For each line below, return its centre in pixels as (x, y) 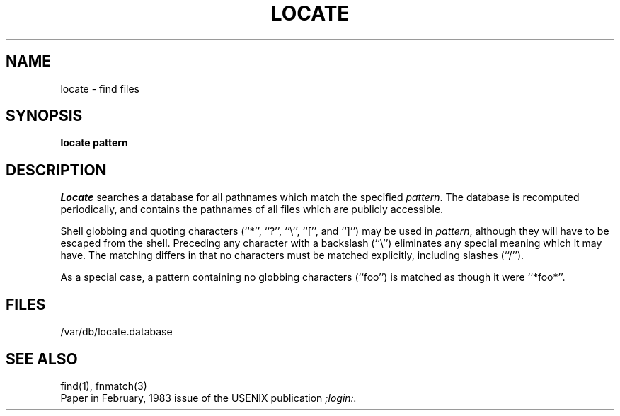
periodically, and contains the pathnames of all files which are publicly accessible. (252, 209)
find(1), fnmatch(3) (104, 386)
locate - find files (100, 88)
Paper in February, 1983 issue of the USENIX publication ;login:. (208, 398)
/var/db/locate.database (116, 332)
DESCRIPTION (56, 170)
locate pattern (94, 143)
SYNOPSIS (44, 116)
